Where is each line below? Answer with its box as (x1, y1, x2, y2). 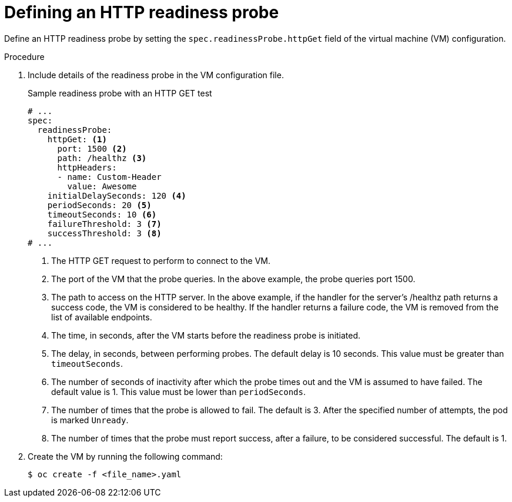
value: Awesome (67, 181, 137, 191)
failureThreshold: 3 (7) (47, 219, 162, 229)
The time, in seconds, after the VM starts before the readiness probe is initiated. (51, 330, 361, 340)
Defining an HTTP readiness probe (4, 2, 279, 22)
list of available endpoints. (51, 312, 152, 322)
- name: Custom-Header (57, 172, 162, 182)
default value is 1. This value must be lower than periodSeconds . (51, 386, 306, 397)
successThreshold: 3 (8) (47, 228, 162, 238)
